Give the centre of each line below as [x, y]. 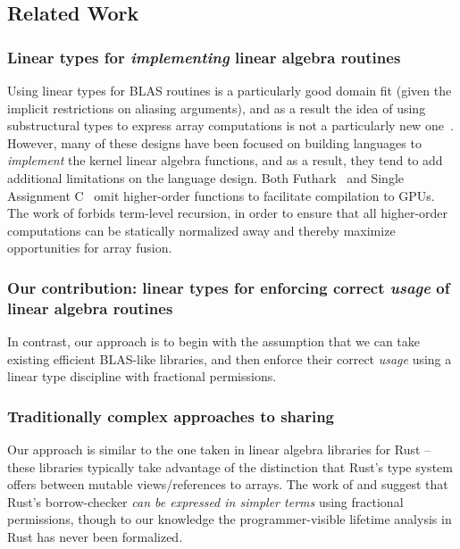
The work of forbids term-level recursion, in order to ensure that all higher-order [228, 213]
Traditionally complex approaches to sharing [171, 416]
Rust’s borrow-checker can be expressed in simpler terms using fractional [205, 501]
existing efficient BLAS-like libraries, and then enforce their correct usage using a [230, 358]
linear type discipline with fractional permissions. [142, 376]
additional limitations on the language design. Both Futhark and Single [206, 177]
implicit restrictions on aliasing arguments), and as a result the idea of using [217, 108]
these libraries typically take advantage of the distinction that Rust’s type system [230, 466]
